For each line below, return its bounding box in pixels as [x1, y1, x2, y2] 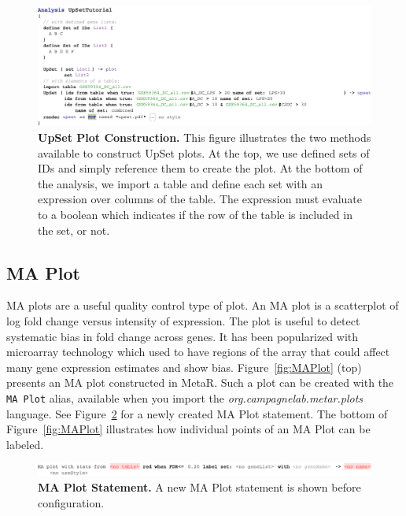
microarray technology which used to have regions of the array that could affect [6, 343, 390, 360]
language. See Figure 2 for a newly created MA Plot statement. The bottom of [6, 405, 388, 421]
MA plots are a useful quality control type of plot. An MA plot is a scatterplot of [6, 297, 399, 314]
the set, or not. [38, 221, 110, 238]
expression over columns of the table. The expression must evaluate [38, 191, 362, 207]
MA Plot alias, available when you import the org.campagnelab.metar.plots [6, 389, 364, 406]
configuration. [38, 494, 105, 510]
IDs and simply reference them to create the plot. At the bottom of [38, 160, 363, 176]
